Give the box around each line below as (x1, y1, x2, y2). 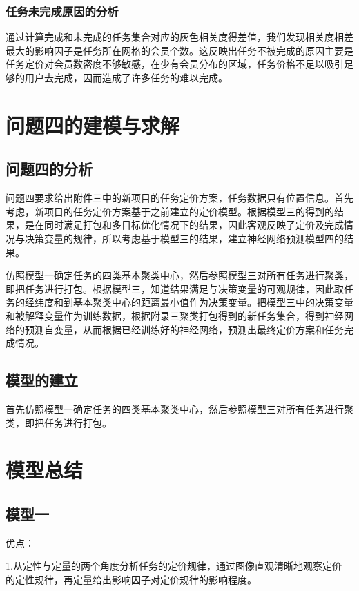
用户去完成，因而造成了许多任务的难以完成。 (24, 70, 228, 84)
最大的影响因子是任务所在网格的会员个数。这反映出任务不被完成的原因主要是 (6, 43, 353, 57)
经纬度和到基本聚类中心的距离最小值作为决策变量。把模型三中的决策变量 (24, 295, 353, 309)
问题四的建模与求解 (6, 110, 180, 139)
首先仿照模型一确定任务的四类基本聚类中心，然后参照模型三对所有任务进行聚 (6, 401, 353, 416)
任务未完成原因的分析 (6, 2, 119, 19)
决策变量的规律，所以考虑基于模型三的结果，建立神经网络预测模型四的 (24, 231, 344, 245)
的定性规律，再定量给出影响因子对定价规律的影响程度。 (6, 572, 257, 586)
